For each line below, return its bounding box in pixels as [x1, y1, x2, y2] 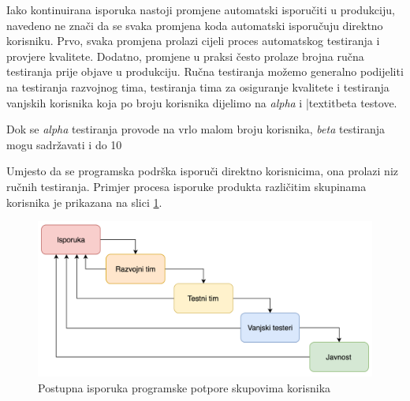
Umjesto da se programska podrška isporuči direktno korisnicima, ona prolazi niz [6, 163, 398, 179]
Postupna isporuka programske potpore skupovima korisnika [38, 379, 331, 395]
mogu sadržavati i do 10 [6, 136, 122, 152]
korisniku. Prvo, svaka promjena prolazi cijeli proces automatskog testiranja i [6, 32, 380, 49]
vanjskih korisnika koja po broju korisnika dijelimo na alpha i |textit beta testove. [6, 94, 397, 111]
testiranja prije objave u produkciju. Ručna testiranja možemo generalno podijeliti [6, 63, 404, 80]
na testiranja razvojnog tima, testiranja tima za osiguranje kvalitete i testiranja [6, 78, 389, 95]
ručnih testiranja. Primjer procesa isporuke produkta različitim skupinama [6, 178, 367, 194]
